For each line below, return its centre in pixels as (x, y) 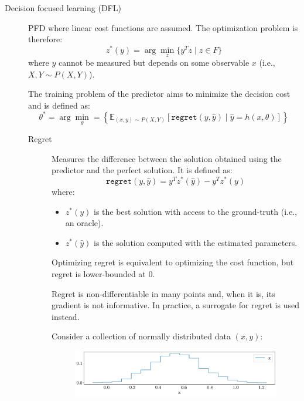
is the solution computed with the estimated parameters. (196, 242)
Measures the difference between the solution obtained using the (167, 158)
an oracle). (84, 223)
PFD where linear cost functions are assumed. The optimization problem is (163, 27)
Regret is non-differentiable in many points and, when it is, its (163, 293)
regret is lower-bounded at (99, 274)
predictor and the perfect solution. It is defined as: (142, 170)
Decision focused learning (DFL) (63, 8)
